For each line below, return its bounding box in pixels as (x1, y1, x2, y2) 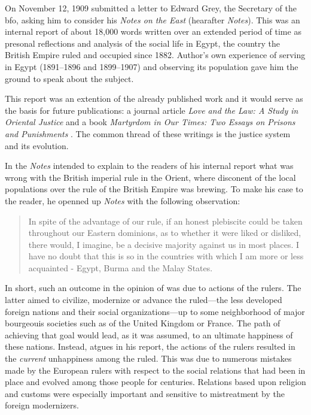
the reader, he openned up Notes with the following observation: (5, 194, 240, 207)
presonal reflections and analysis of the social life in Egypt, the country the (5, 37, 280, 49)
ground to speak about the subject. (5, 72, 134, 84)
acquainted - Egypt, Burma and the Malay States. (28, 261, 213, 274)
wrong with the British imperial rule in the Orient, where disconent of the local (5, 171, 296, 183)
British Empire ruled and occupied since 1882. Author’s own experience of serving (5, 49, 306, 61)
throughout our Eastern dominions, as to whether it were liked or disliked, (28, 226, 301, 239)
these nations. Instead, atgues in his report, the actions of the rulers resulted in (5, 340, 295, 353)
